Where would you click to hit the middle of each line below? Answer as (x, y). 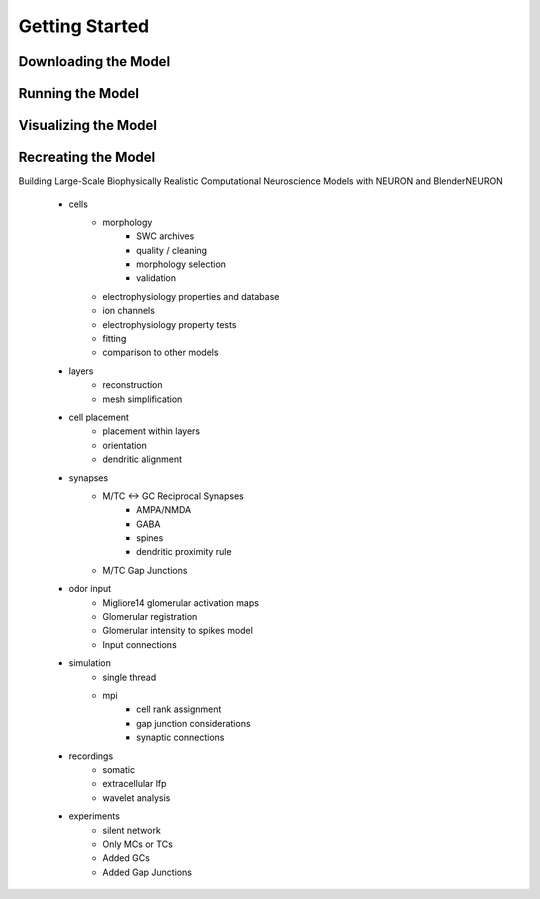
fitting (114, 339)
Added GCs (126, 858)
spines (150, 538)
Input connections (139, 644)
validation (156, 278)
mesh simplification (142, 399)
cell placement (99, 417)
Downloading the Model (94, 61)
